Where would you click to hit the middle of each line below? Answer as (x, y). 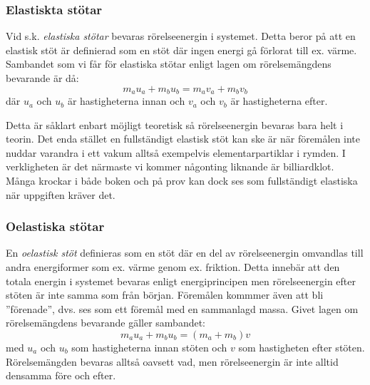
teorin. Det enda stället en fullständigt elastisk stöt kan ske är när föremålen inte (183, 139)
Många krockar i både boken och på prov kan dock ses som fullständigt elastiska (182, 181)
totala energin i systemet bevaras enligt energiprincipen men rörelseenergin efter (181, 281)
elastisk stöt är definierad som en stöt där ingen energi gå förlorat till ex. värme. (181, 50)
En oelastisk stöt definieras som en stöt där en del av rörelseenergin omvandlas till (185, 253)
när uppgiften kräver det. (61, 194)
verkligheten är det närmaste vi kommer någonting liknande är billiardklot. (170, 166)
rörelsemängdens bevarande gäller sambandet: (106, 323)
